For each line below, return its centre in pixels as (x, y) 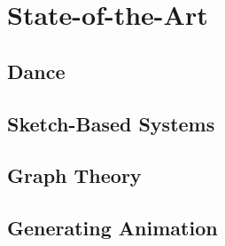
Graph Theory (74, 175)
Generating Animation (112, 228)
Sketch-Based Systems (111, 123)
